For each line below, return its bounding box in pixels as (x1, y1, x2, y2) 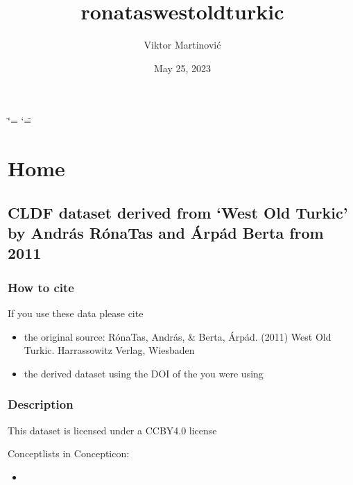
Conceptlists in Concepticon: (8, 446, 130, 461)
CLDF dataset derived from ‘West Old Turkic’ (8, 201, 348, 223)
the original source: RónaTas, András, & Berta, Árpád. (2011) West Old (24, 329, 332, 343)
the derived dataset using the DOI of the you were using (24, 366, 264, 380)
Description (8, 395, 74, 413)
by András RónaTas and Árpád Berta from (8, 222, 324, 244)
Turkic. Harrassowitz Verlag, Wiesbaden (24, 343, 195, 357)
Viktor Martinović (144, 37, 221, 52)
